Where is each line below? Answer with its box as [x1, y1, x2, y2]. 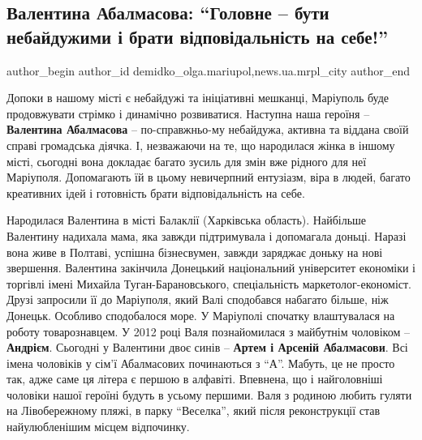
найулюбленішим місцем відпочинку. [6, 418, 190, 435]
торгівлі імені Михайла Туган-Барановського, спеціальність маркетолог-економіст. [6, 275, 412, 292]
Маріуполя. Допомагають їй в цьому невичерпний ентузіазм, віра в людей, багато [6, 169, 411, 186]
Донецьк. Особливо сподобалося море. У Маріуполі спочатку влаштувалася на [6, 306, 395, 323]
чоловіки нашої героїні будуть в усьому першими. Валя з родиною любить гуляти [6, 386, 412, 403]
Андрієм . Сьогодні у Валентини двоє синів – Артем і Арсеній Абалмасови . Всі [6, 339, 408, 356]
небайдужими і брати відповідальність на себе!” [6, 23, 388, 49]
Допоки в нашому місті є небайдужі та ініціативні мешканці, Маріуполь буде [6, 89, 389, 106]
